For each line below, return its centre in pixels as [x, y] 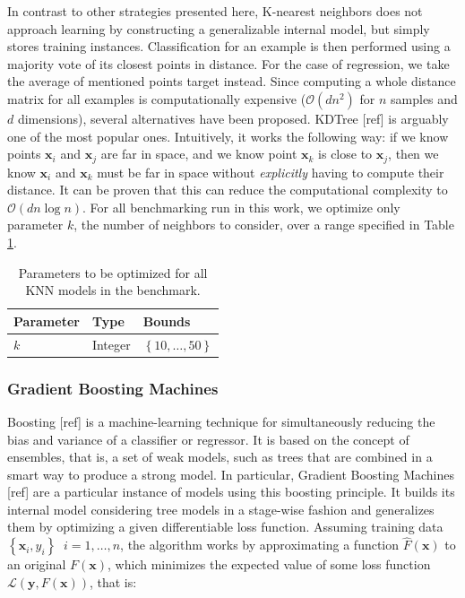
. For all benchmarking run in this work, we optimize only [241, 207]
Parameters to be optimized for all [113, 272]
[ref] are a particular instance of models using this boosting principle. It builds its [231, 492]
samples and [424, 98]
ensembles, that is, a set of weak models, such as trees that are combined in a [220, 457]
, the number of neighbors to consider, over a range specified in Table [264, 225]
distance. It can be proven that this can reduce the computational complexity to [228, 190]
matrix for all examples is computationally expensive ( [157, 98]
